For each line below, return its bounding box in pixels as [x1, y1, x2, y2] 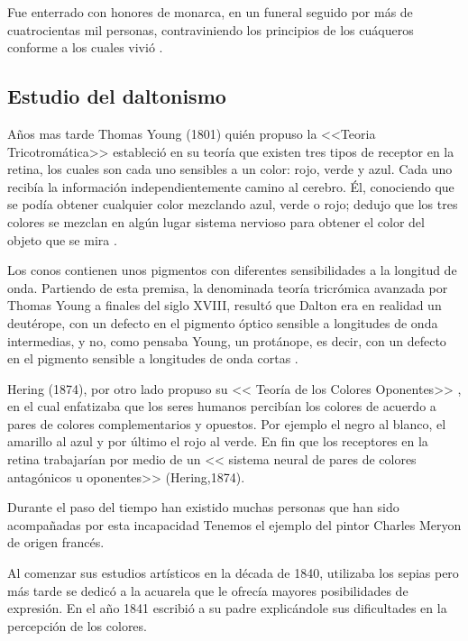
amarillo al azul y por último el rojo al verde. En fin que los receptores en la [7, 432, 428, 451]
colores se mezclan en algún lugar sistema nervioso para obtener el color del [7, 212, 425, 231]
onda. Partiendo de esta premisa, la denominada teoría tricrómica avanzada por [7, 278, 448, 297]
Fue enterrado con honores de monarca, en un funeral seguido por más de [7, 3, 413, 21]
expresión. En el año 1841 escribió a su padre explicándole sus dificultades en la [7, 599, 447, 618]
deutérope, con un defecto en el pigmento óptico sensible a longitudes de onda [7, 313, 438, 332]
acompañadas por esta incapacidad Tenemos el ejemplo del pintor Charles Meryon [7, 515, 462, 534]
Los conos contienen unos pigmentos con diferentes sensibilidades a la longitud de [7, 261, 457, 279]
